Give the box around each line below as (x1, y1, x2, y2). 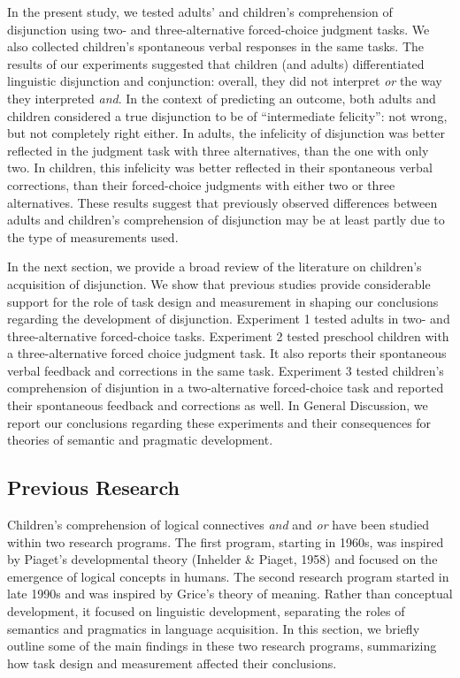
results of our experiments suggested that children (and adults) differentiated (7, 54, 425, 72)
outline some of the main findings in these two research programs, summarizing (7, 636, 437, 655)
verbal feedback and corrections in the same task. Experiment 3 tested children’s (7, 361, 444, 379)
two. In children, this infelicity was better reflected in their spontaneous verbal (7, 158, 433, 177)
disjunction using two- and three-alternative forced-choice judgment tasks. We (7, 19, 430, 38)
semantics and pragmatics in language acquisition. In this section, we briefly (7, 619, 420, 637)
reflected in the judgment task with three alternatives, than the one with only (7, 141, 429, 159)
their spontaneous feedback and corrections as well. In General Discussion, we (7, 396, 428, 415)
